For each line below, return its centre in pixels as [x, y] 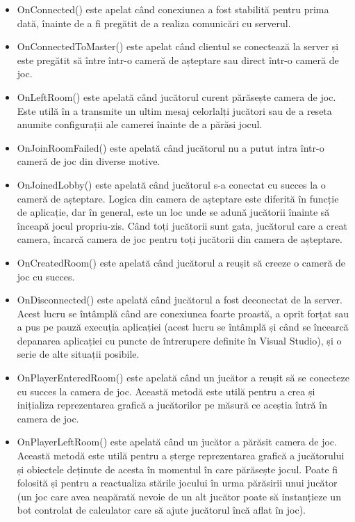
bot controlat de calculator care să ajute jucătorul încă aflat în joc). [161, 510]
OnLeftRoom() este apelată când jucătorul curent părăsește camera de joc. [176, 96]
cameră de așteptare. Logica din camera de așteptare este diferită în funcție [178, 198]
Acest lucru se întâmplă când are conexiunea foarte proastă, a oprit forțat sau [183, 313]
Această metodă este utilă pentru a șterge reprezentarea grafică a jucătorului [181, 456]
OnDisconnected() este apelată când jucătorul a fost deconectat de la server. [180, 300]
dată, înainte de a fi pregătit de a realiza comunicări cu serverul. [154, 23]
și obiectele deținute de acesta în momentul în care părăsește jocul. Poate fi [177, 469]
